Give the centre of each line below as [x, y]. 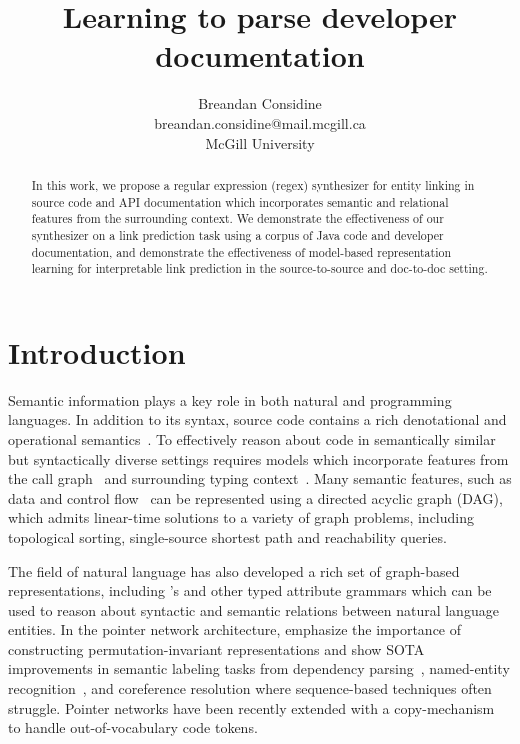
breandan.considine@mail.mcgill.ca [260, 122]
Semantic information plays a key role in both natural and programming [230, 399]
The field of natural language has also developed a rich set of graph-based [234, 570]
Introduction [97, 351]
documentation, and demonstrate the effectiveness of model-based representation [241, 251]
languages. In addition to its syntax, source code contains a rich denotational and [257, 419]
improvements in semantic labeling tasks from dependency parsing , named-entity [259, 668]
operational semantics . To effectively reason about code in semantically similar [252, 438]
